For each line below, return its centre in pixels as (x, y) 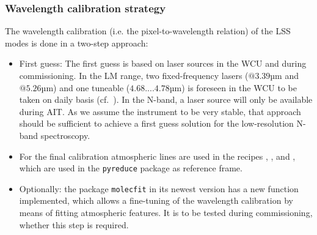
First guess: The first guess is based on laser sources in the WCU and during (163, 63)
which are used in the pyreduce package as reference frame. (131, 168)
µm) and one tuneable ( (86, 87)
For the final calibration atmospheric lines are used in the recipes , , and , (157, 156)
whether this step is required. (74, 224)
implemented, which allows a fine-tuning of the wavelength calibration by (156, 200)
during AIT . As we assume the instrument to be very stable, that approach (160, 111)
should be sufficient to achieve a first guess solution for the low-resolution (156, 123)
